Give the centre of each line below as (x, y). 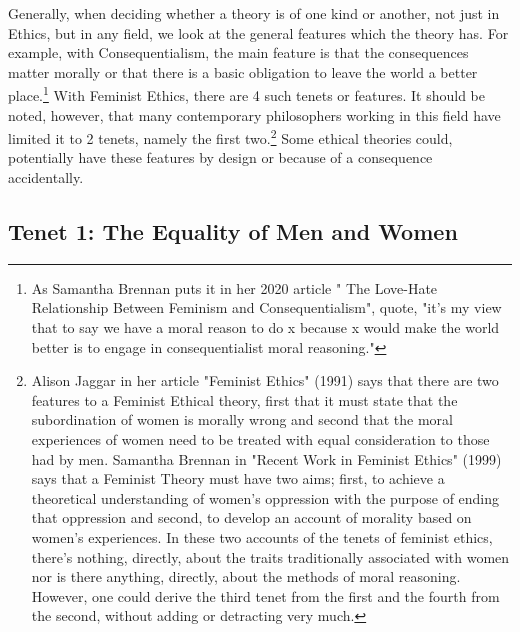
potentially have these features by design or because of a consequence (220, 157)
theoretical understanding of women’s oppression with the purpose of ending (265, 497)
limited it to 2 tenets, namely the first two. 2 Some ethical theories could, (230, 136)
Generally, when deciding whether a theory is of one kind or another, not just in (254, 13)
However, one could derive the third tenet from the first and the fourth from (265, 595)
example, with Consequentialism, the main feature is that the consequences (238, 52)
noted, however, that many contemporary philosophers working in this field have (254, 114)
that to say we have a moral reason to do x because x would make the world (265, 327)
